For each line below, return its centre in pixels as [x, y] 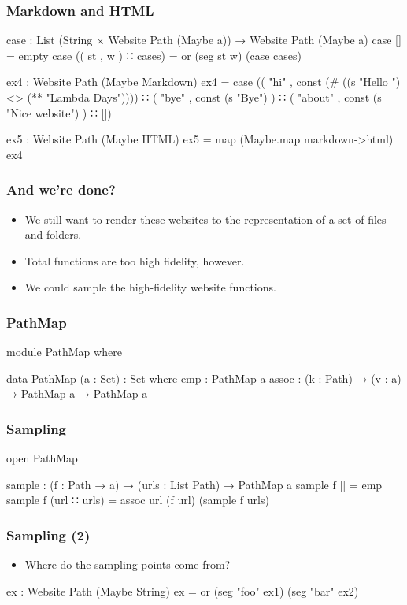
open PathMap [42, 458]
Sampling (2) [48, 534]
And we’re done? [61, 189]
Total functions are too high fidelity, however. [135, 260]
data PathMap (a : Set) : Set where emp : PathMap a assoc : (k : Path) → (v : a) [204, 378]
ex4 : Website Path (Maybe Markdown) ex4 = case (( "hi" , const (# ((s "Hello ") [203, 82]
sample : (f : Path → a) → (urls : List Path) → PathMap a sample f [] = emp [194, 484]
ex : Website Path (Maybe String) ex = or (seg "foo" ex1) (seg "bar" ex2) [183, 590]
